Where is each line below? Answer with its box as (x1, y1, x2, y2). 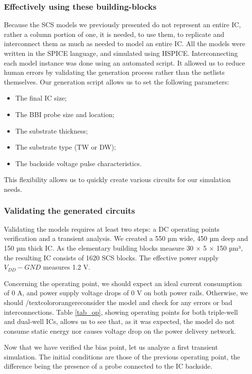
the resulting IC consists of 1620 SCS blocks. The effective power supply (4, 252, 219, 262)
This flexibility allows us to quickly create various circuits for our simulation (4, 174, 231, 185)
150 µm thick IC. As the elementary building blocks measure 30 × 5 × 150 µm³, (4, 242, 243, 253)
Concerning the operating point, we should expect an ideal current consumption (4, 278, 242, 288)
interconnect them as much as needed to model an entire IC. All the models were (4, 38, 245, 49)
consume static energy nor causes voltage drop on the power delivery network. (4, 325, 236, 336)
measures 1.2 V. (43, 262, 90, 272)
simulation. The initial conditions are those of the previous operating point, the (4, 351, 240, 361)
